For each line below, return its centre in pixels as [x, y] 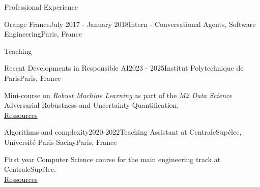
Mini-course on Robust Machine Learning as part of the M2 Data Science [118, 95]
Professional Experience [41, 7]
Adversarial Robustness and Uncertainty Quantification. [92, 105]
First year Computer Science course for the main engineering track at [112, 159]
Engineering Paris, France [43, 34]
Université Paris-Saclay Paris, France [61, 142]
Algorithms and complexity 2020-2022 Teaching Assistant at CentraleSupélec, [123, 132]
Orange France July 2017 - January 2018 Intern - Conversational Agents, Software [130, 24]
